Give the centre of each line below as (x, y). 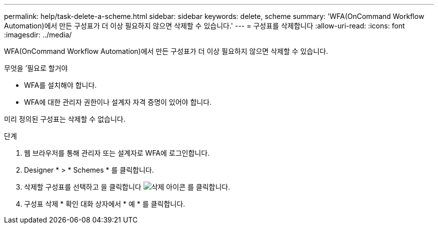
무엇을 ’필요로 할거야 (36, 68)
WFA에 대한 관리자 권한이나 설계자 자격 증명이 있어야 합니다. (118, 102)
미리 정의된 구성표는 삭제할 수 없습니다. (65, 119)
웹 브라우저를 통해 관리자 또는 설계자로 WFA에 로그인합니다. (117, 153)
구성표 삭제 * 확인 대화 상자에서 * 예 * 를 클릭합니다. (105, 204)
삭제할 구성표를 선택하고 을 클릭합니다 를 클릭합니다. (127, 187)
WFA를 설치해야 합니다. (60, 85)
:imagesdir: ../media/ (38, 35)
